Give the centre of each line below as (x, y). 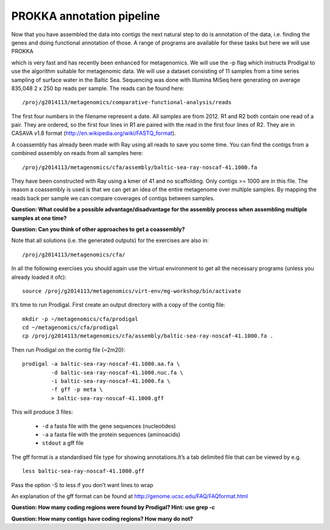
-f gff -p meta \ (77, 390)
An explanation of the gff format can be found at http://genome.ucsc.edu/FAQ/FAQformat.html (130, 496)
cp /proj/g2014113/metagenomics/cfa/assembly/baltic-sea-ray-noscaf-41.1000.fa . (148, 336)
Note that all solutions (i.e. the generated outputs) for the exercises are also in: (110, 240)
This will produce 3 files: (42, 412)
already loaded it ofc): (39, 277)
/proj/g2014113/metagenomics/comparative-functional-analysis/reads (127, 102)
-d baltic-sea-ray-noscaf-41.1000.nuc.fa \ (117, 373)
